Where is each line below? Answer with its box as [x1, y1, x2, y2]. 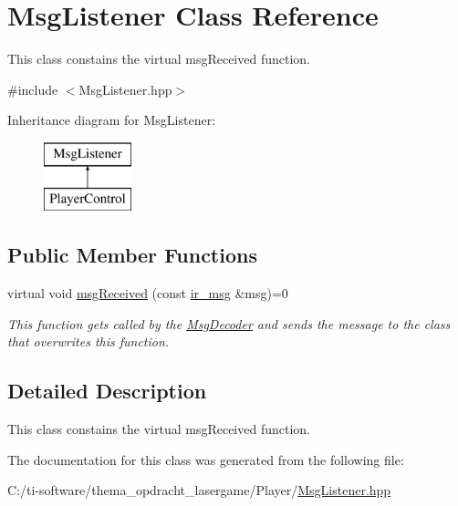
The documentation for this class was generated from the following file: [7, 449, 404, 469]
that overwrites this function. [7, 332, 170, 351]
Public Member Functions [7, 241, 257, 269]
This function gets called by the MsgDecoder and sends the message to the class [7, 314, 451, 333]
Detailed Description [7, 377, 207, 405]
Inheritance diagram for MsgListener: [7, 110, 216, 129]
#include [7, 79, 58, 98]
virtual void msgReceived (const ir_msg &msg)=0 [7, 284, 288, 303]
